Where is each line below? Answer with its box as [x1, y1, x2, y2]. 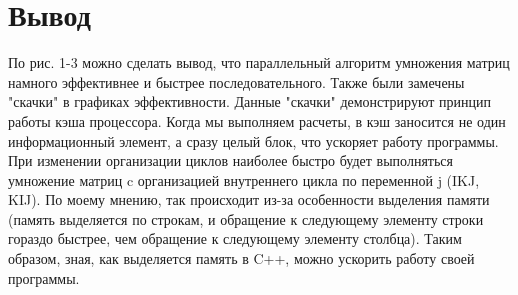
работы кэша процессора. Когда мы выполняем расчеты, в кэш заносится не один [8, 110, 506, 131]
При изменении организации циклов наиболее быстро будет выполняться [8, 150, 454, 171]
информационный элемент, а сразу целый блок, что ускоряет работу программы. [8, 130, 499, 151]
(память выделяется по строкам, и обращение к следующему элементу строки [8, 208, 484, 229]
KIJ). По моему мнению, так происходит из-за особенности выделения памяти [8, 189, 490, 210]
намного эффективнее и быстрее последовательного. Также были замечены [8, 71, 465, 92]
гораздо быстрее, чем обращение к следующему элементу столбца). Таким [8, 228, 462, 249]
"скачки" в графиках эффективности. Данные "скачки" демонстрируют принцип [8, 91, 491, 112]
